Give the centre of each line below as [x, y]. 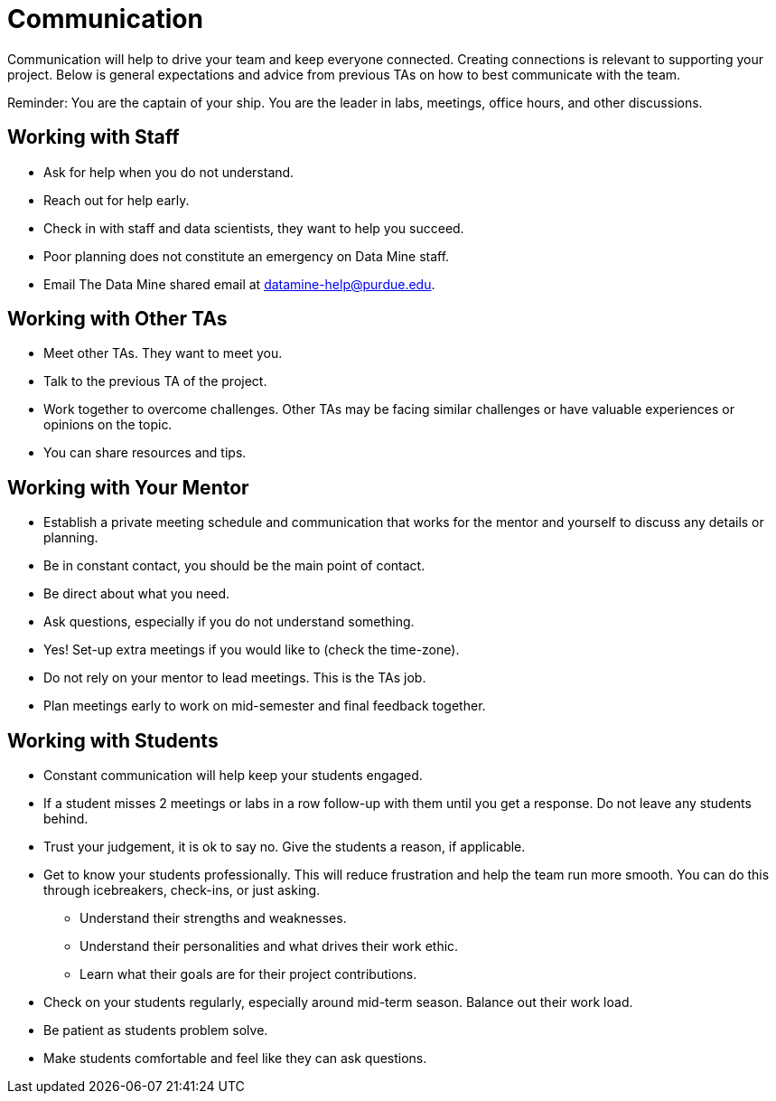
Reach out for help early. [117, 200]
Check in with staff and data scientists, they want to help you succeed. [254, 228]
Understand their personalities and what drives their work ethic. [269, 946]
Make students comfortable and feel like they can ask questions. [235, 1059]
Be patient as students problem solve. [156, 1030]
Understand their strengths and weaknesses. [213, 918]
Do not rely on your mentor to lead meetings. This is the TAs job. [235, 678]
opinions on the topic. [108, 425]
